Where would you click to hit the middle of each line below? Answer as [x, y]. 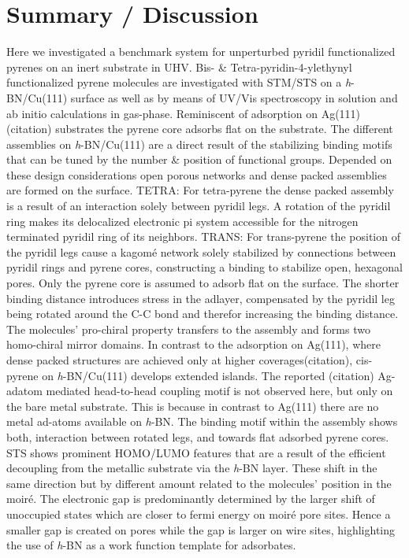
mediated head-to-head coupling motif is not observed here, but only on [219, 391]
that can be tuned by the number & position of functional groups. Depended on [199, 159]
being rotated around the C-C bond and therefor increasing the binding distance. [203, 314]
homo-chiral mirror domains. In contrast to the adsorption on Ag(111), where [193, 344]
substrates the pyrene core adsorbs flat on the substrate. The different [224, 129]
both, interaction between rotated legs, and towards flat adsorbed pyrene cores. [198, 436]
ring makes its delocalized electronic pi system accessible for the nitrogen [182, 221]
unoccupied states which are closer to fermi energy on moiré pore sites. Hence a [199, 514]
